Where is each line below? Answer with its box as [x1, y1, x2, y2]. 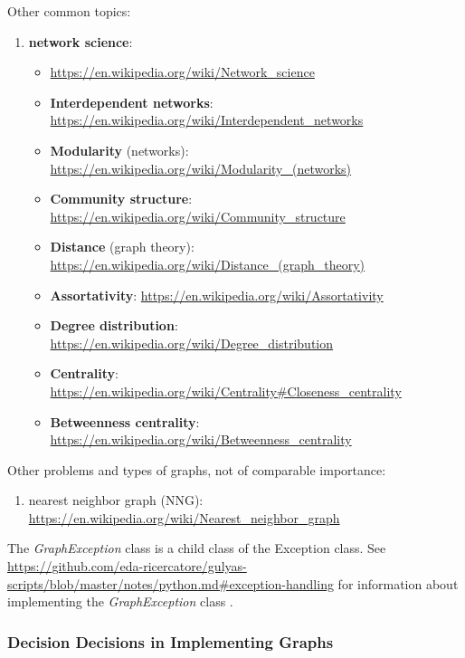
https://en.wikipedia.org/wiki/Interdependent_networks [50, 110, 364, 129]
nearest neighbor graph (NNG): [28, 491, 204, 510]
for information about [337, 574, 459, 593]
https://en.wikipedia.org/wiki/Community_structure [50, 206, 346, 225]
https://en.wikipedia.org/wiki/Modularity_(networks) [50, 158, 352, 177]
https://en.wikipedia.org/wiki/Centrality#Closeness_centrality [50, 381, 402, 400]
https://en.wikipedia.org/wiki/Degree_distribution [50, 333, 334, 352]
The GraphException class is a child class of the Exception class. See [7, 539, 386, 558]
